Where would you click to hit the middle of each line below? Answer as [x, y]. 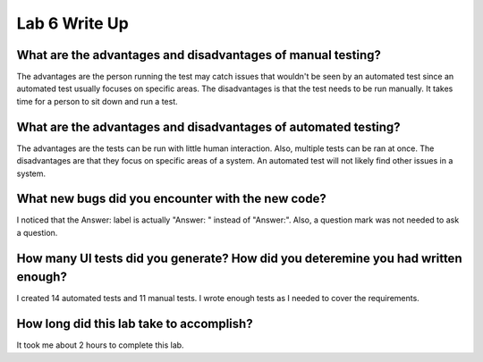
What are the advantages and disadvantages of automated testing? [209, 126]
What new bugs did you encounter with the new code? [171, 199]
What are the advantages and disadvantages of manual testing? [199, 55]
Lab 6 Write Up [72, 23]
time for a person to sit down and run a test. [97, 101]
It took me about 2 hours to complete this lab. [100, 345]
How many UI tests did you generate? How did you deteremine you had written [239, 258]
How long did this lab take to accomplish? [135, 324]
